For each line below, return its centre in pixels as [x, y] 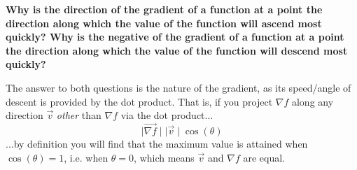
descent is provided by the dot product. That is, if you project [139, 101]
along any [313, 101]
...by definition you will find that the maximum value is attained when [157, 143]
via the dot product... [167, 115]
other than [79, 115]
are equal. [264, 157]
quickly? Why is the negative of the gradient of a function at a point [175, 37]
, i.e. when [86, 157]
